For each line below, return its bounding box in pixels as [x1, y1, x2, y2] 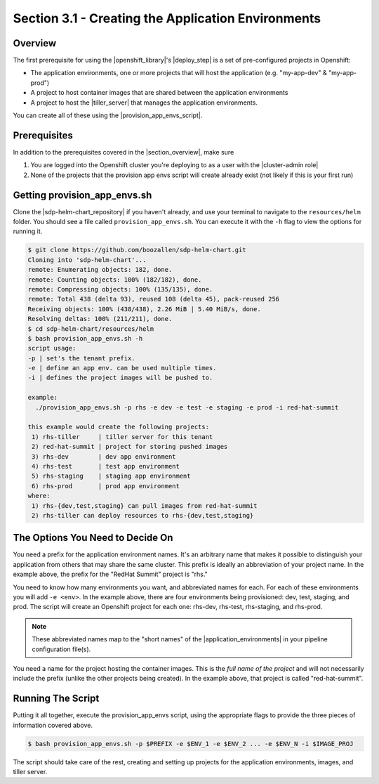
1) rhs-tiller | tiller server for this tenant [32, 433, 213, 440]
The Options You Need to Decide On [13, 532, 173, 544]
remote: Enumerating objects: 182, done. [27, 266, 173, 274]
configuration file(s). [32, 645, 91, 653]
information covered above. [13, 721, 93, 729]
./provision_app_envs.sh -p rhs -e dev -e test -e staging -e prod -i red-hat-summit [35, 403, 339, 411]
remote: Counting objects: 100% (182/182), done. [27, 275, 202, 284]
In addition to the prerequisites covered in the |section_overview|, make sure [13, 148, 234, 156]
